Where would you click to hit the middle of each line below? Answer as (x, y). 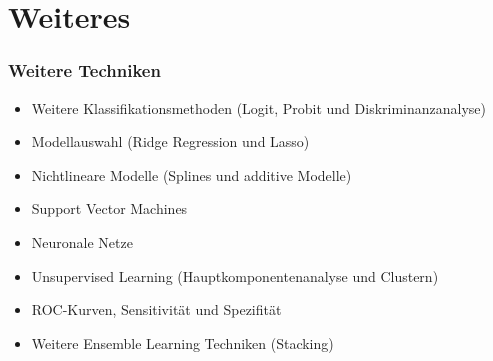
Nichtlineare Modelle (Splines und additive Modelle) (191, 174)
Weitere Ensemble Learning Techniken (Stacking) (182, 342)
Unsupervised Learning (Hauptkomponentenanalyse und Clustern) (235, 275)
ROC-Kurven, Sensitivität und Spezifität (156, 309)
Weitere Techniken (84, 70)
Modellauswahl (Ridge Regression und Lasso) (170, 141)
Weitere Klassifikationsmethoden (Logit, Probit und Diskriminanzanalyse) (258, 107)
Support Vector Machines (109, 208)
